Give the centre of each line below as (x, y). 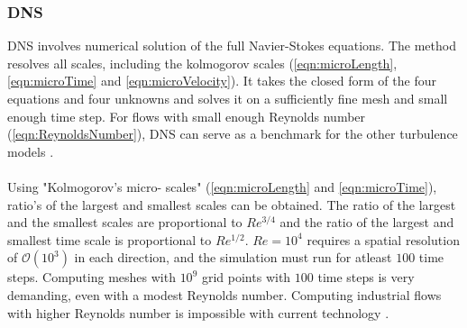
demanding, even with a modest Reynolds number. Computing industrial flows (224, 294)
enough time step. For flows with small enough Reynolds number (187, 116)
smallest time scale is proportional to (110, 239)
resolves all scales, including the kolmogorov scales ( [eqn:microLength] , (202, 63)
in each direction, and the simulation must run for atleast (233, 257)
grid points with (246, 277)
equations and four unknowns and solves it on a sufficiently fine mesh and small (228, 98)
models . (31, 151)
